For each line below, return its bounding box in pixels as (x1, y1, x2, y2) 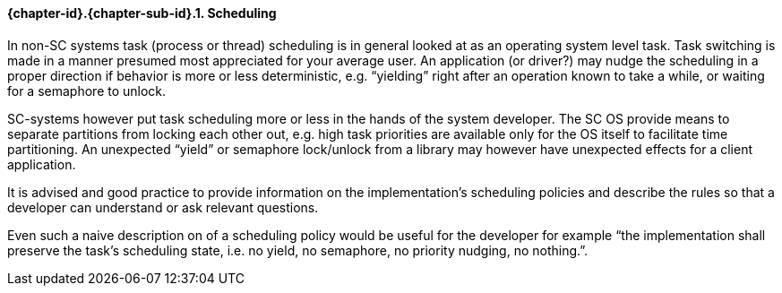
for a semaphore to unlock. (7, 82, 167, 99)
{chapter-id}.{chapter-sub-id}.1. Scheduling (7, 5, 277, 21)
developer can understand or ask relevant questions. (7, 199, 319, 215)
